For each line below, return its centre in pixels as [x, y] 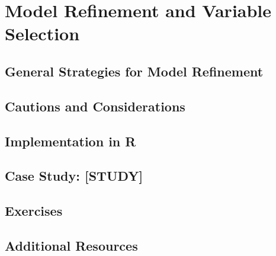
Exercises [34, 211]
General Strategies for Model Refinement [134, 71]
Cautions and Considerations [95, 106]
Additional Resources [71, 245]
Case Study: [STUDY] [74, 176]
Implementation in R [70, 141]
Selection [42, 33]
